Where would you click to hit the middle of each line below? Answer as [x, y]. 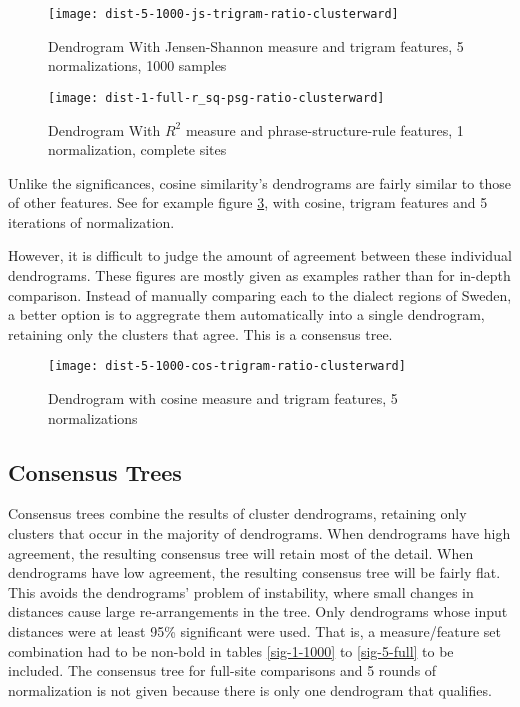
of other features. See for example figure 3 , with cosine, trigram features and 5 [248, 202]
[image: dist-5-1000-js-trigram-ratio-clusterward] [223, 14]
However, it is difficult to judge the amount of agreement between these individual [260, 255]
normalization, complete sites [137, 149]
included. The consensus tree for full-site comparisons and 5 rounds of [222, 670]
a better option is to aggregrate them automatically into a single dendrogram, [246, 314]
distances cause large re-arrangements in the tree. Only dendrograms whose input [258, 611]
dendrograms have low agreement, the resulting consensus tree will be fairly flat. [254, 572]
